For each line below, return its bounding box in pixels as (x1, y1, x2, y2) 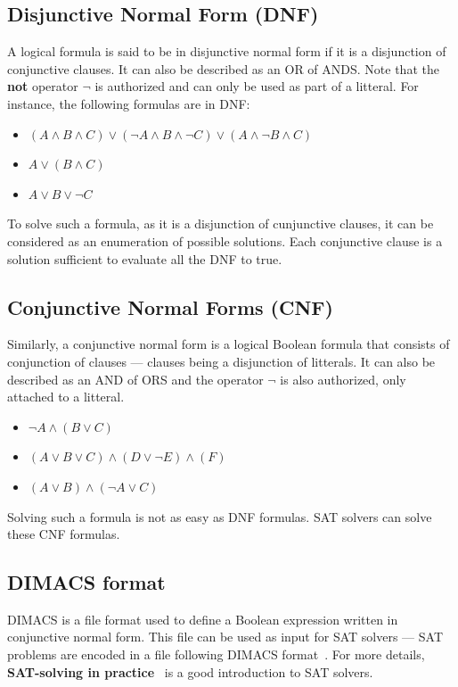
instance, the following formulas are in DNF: (7, 94, 250, 112)
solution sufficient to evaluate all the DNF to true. (7, 249, 282, 268)
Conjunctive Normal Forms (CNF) (7, 293, 333, 320)
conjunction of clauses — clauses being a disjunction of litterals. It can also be (7, 352, 436, 370)
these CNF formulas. (7, 525, 120, 543)
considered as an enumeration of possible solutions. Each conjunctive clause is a (7, 231, 443, 250)
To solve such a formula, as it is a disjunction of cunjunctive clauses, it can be (7, 214, 434, 233)
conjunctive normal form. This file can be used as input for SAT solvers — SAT (7, 627, 443, 646)
